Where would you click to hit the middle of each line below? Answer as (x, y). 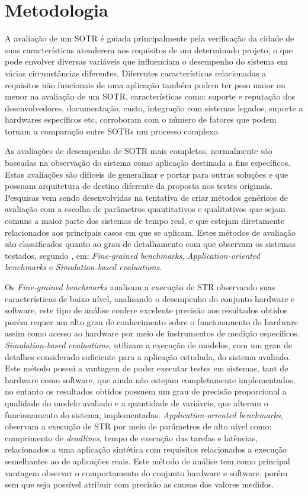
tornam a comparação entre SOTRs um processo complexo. (113, 131)
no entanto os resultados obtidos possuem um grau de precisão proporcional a (146, 391)
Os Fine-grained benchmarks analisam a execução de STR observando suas (140, 287)
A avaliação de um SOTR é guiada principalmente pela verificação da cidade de (150, 38)
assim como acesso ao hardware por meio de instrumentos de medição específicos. (152, 333)
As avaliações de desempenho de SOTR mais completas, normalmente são (139, 151)
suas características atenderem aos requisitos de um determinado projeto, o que (149, 49)
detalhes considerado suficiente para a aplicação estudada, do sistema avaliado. (148, 356)
